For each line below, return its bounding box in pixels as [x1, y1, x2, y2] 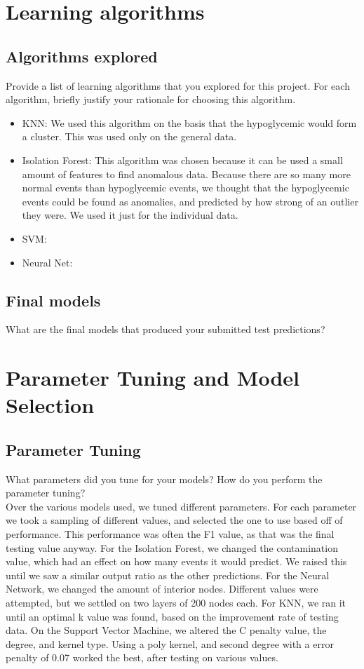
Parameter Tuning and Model [6, 363, 299, 392]
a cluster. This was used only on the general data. [22, 129, 237, 144]
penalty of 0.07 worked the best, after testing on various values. [6, 650, 278, 665]
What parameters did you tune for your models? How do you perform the [6, 471, 323, 486]
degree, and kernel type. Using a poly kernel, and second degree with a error [6, 636, 334, 651]
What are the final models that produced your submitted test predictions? [6, 322, 325, 337]
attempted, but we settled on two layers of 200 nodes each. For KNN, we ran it [6, 595, 346, 610]
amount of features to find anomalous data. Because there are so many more [22, 166, 351, 181]
